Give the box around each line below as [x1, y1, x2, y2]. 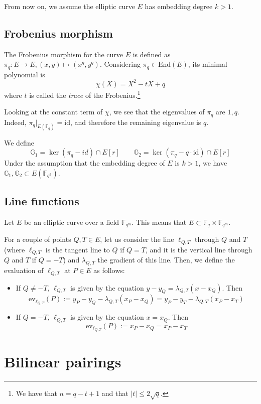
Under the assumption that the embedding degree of [4, 158, 165, 168]
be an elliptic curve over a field [24, 216, 119, 227]
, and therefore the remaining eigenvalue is [70, 116, 201, 127]
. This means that [132, 216, 187, 227]
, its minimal [188, 59, 227, 69]
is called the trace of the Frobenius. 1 [29, 88, 141, 100]
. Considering [99, 59, 141, 69]
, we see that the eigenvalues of [109, 106, 205, 117]
